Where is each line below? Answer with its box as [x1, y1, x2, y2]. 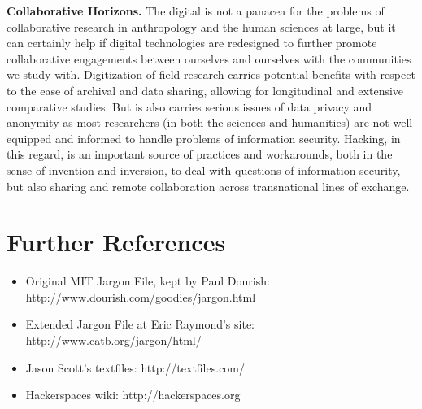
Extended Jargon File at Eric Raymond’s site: [25, 315, 255, 333]
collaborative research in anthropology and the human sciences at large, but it [7, 18, 396, 35]
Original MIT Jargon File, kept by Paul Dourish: [25, 272, 270, 289]
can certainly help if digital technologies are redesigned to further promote [7, 34, 377, 51]
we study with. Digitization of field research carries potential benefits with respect [7, 66, 415, 83]
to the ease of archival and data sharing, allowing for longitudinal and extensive [7, 81, 404, 98]
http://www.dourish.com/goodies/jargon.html [25, 288, 256, 305]
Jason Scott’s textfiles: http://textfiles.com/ [25, 359, 246, 376]
